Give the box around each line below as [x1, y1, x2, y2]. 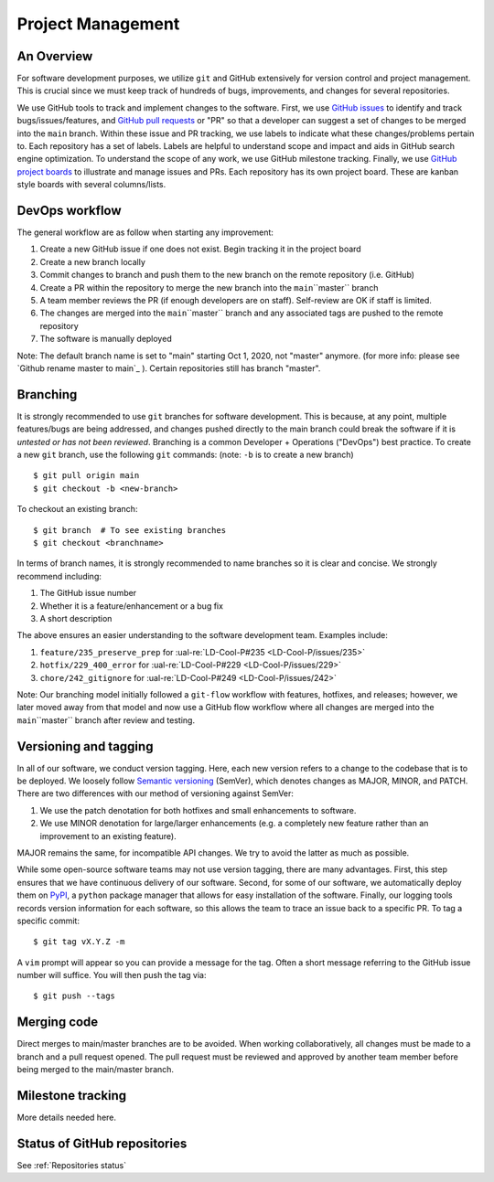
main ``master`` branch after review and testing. [16, 714, 196, 726]
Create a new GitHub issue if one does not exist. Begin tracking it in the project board [39, 243, 361, 255]
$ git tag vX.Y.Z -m [33, 937, 125, 947]
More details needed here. [16, 1112, 117, 1123]
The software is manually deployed [39, 334, 173, 345]
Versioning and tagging [16, 739, 154, 754]
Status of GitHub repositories [16, 1135, 188, 1151]
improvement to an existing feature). [39, 830, 177, 841]
